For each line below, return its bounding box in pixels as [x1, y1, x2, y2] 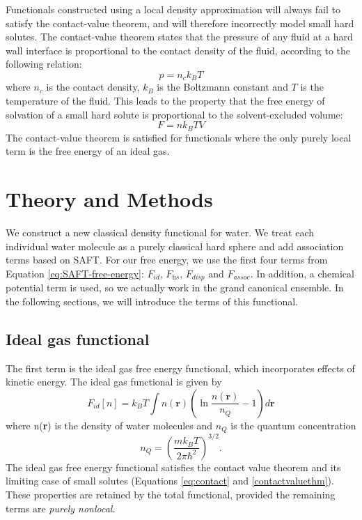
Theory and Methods [6, 185, 213, 213]
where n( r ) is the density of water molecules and [6, 418, 213, 432]
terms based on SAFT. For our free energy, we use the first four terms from [6, 252, 328, 267]
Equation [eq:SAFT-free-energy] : [6, 266, 144, 280]
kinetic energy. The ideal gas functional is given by [6, 374, 222, 389]
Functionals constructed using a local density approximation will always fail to [6, 2, 340, 16]
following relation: [6, 56, 82, 71]
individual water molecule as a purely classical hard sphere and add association [6, 238, 344, 253]
